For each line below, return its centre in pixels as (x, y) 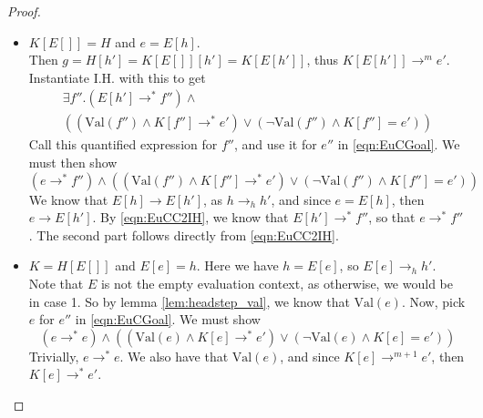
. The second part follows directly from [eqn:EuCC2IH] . (184, 234)
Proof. (24, 11)
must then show (73, 163)
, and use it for (275, 144)
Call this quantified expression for (123, 144)
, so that (392, 217)
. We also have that (174, 356)
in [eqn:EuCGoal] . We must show (168, 319)
